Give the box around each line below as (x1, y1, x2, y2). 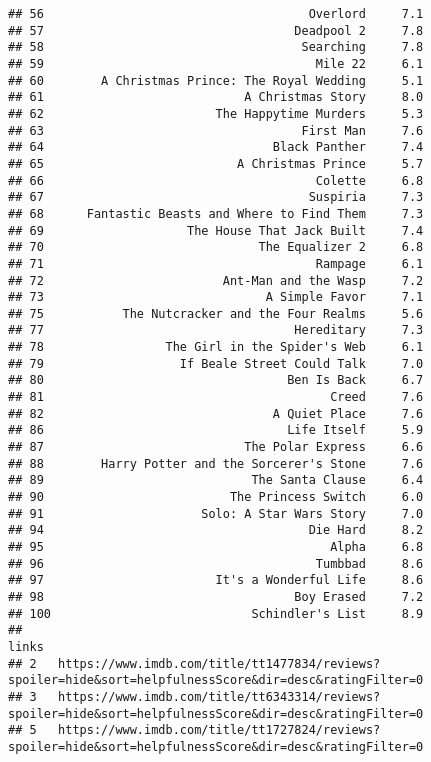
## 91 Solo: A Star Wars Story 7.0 (8, 506, 424, 521)
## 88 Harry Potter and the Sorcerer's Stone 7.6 (8, 456, 424, 471)
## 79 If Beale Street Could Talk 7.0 (8, 356, 424, 371)
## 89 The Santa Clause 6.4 (8, 473, 424, 488)
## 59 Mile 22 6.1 (8, 56, 424, 71)
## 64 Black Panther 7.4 (8, 140, 424, 155)
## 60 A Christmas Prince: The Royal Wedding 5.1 (8, 73, 424, 88)
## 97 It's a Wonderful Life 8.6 (8, 573, 424, 588)
